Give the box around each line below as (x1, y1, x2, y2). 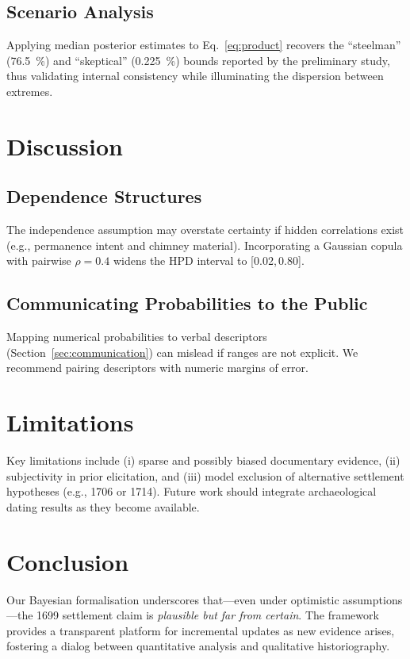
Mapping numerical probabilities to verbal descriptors (6, 328, 267, 345)
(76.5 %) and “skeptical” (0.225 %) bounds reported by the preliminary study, (6, 52, 390, 68)
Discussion (6, 129, 123, 162)
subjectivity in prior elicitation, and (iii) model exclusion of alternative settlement (6, 467, 404, 484)
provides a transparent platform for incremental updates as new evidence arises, (6, 622, 395, 638)
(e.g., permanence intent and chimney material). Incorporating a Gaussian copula (6, 236, 403, 253)
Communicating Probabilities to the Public (6, 291, 368, 316)
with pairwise (6, 252, 71, 269)
